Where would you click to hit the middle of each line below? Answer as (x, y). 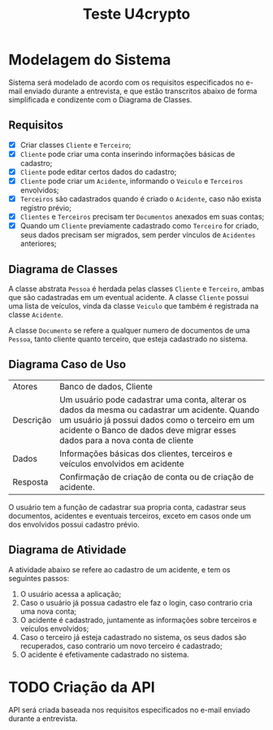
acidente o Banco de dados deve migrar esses (148, 430)
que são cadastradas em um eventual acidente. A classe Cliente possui (129, 297)
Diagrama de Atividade (67, 550)
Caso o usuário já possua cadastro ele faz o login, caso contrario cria (136, 602)
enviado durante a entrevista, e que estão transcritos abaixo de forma (141, 91)
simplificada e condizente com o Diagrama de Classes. (100, 99)
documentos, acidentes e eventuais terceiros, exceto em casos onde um (130, 515)
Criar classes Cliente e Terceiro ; (76, 145)
